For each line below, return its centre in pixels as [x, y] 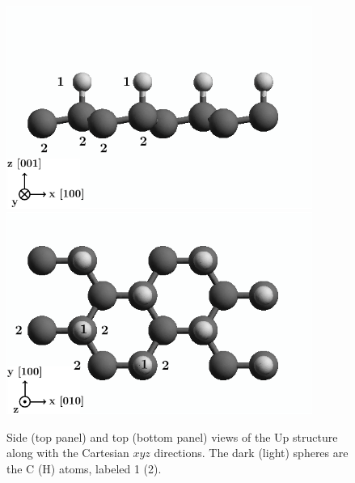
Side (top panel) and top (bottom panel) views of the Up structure [172, 436]
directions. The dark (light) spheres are [251, 453]
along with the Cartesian [68, 453]
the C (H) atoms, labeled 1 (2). [84, 468]
